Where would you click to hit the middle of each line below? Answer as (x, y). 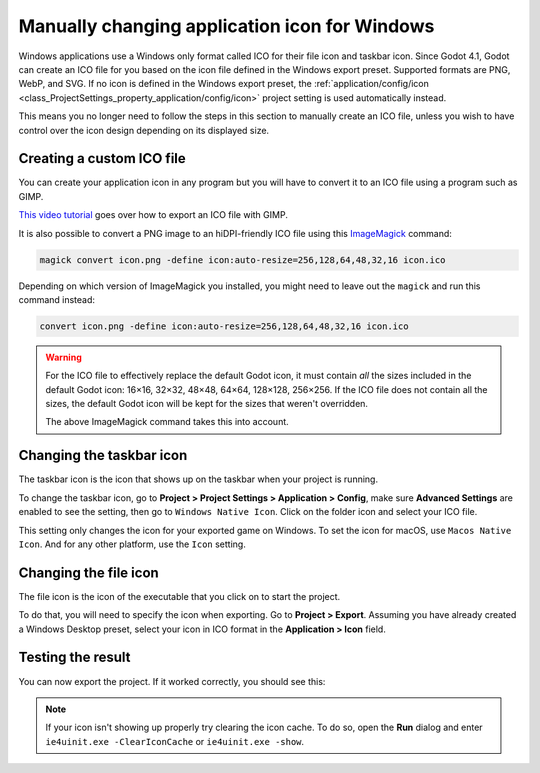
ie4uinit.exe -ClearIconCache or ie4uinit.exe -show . (175, 741)
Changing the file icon (88, 572)
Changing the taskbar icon (103, 455)
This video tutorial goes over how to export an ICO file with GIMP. (153, 215)
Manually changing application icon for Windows (226, 26)
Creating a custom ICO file (102, 158)
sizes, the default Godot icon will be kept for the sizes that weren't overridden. (207, 404)
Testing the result (74, 657)
